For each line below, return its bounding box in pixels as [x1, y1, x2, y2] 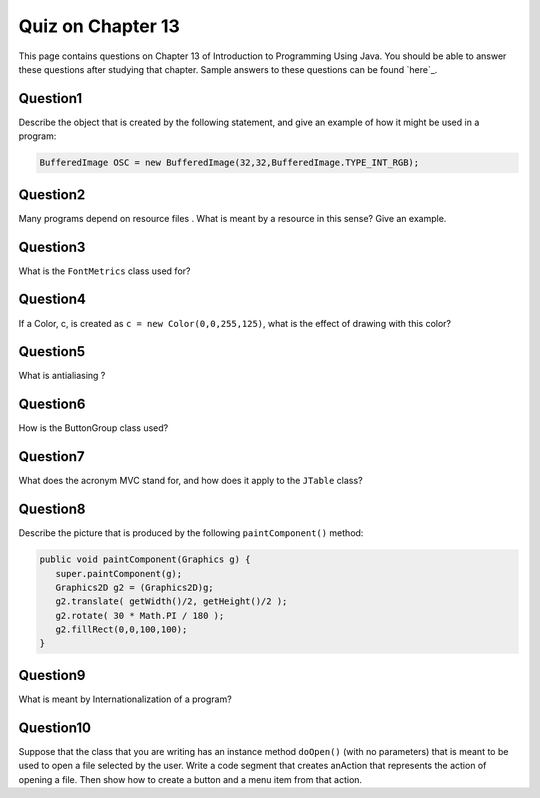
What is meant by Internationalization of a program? [18, 693, 232, 705]
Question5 [18, 343, 86, 360]
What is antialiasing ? [18, 370, 106, 382]
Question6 [18, 396, 86, 413]
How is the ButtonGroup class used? [18, 422, 169, 434]
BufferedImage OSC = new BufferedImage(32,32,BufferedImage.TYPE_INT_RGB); [39, 157, 420, 169]
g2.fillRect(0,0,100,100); [55, 624, 188, 635]
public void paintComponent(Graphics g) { [39, 554, 251, 565]
